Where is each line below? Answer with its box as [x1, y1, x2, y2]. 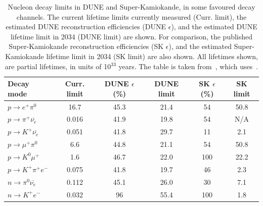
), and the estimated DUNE [171, 21, 257, 32]
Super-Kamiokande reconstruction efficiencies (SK [9, 41, 164, 51]
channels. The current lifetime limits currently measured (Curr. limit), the [16, 11, 247, 22]
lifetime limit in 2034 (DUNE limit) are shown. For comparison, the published [10, 31, 253, 41]
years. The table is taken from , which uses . [118, 61, 258, 71]
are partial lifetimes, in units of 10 [5, 61, 111, 71]
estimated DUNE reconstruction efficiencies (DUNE [6, 21, 166, 32]
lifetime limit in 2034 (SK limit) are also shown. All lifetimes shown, [46, 50, 258, 61]
